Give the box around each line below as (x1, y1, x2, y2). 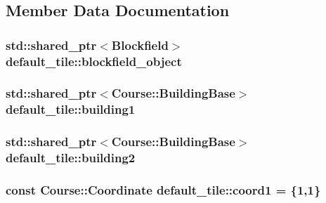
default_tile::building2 (6, 149, 136, 166)
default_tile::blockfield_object (6, 52, 182, 70)
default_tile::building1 (6, 100, 136, 118)
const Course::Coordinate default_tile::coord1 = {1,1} (6, 181, 321, 198)
